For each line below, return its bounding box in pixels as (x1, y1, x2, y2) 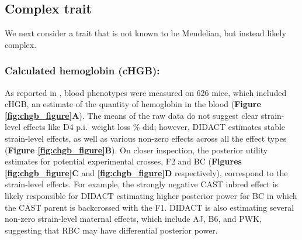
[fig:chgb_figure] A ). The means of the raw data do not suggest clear (5, 109, 259, 121)
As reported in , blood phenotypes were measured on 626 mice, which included (5, 86, 287, 98)
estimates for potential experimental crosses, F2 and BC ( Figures (5, 155, 242, 167)
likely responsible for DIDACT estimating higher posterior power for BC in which (5, 189, 297, 201)
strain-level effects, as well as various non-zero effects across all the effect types (5, 132, 287, 144)
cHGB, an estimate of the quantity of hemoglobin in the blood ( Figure (5, 98, 261, 110)
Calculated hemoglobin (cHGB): (5, 63, 160, 78)
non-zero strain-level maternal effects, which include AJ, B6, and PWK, (5, 212, 262, 225)
